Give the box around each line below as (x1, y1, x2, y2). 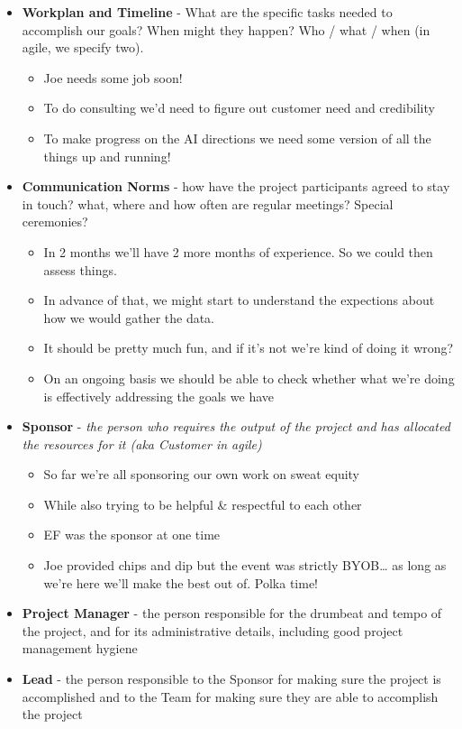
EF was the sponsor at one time (43, 525, 221, 544)
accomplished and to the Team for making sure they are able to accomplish (22, 687, 439, 706)
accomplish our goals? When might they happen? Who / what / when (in (22, 20, 430, 39)
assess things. (43, 260, 117, 279)
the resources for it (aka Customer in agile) (22, 434, 262, 453)
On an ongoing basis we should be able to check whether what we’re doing (43, 368, 455, 387)
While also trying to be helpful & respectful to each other (43, 494, 362, 513)
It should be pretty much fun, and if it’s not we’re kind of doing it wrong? (43, 338, 454, 357)
